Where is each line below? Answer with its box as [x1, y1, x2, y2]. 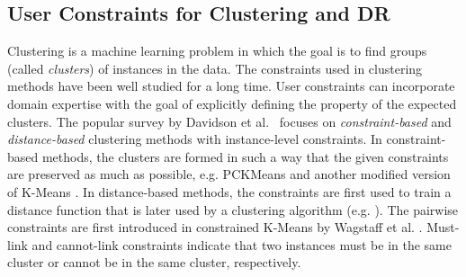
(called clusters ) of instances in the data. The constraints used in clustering [7, 58, 423, 77]
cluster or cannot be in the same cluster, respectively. [7, 253, 301, 272]
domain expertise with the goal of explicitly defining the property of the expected [7, 94, 457, 112]
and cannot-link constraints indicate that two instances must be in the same [31, 235, 452, 254]
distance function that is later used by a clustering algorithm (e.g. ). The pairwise [7, 200, 459, 219]
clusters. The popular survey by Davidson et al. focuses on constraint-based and [7, 112, 452, 130]
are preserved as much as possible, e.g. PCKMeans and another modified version [7, 165, 451, 183]
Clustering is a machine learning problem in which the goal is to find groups [7, 41, 427, 60]
